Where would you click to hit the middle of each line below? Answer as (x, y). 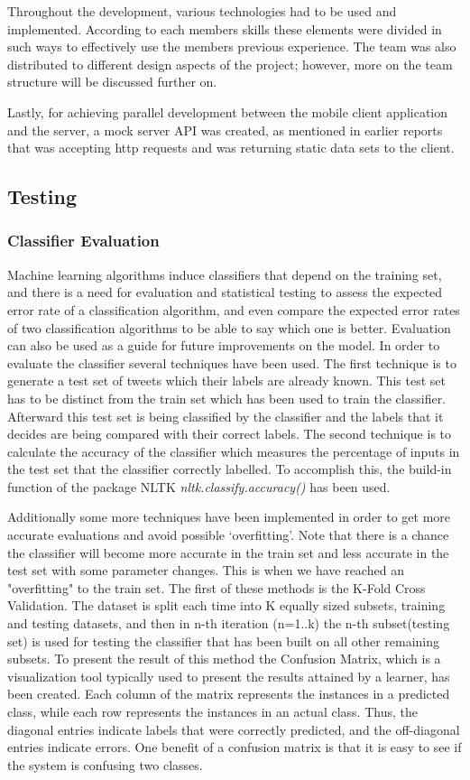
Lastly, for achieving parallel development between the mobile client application (228, 111)
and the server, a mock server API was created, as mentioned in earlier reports (225, 130)
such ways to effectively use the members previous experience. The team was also (232, 46)
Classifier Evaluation (83, 241)
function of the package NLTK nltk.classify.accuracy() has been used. (199, 486)
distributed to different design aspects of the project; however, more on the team (230, 64)
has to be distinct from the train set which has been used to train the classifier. (227, 398)
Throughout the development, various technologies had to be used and (202, 11)
